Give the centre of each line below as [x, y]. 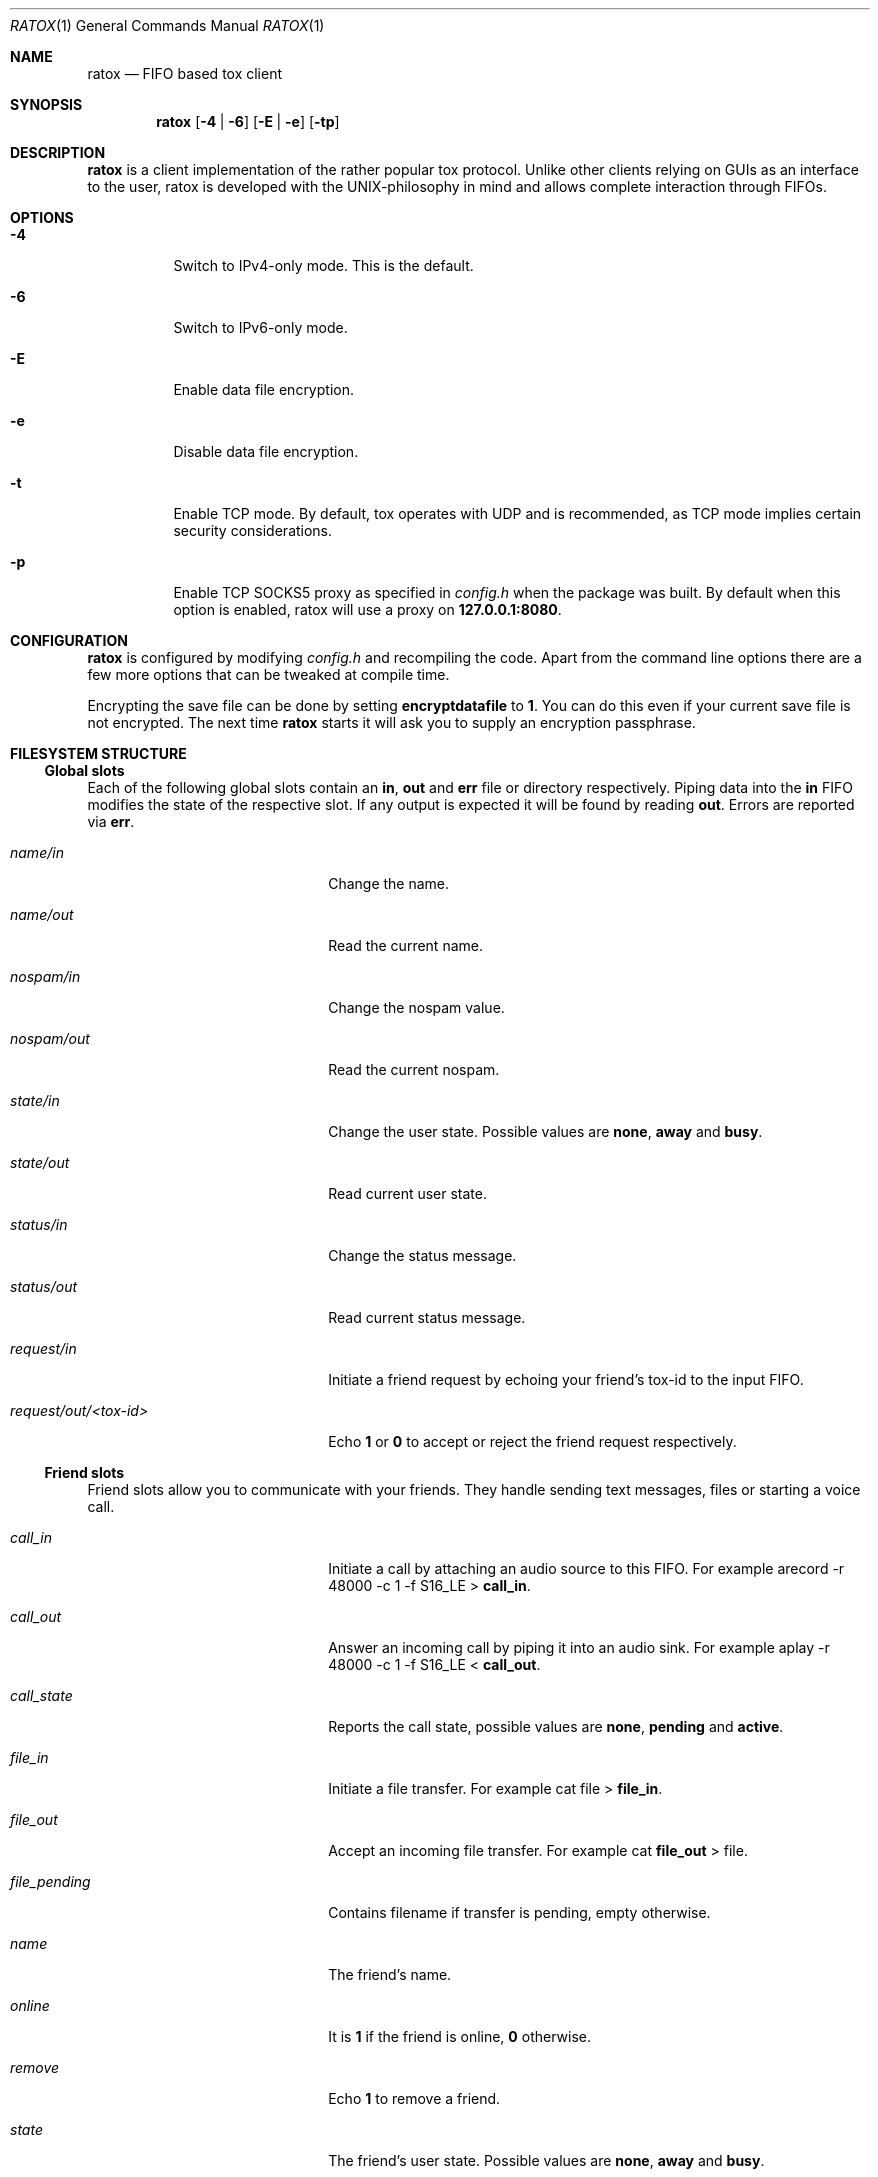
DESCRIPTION [58, 152]
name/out [42, 914]
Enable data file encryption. [263, 389]
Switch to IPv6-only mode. [260, 327]
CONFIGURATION [69, 640]
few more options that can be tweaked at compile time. [268, 674]
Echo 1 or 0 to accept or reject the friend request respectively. [532, 1441]
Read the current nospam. [414, 1069]
